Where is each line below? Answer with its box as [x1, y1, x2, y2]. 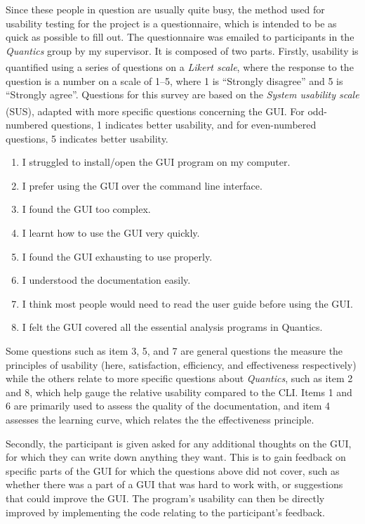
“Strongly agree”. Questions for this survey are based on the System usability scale [6, 87, 359, 102]
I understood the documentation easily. [22, 273, 191, 287]
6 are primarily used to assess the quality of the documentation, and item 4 [6, 398, 331, 413]
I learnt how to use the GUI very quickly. [22, 225, 200, 240]
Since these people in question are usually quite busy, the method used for [6, 2, 325, 16]
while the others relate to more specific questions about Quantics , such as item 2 [6, 371, 353, 386]
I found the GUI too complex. [22, 202, 151, 216]
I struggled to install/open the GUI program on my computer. [22, 155, 291, 169]
